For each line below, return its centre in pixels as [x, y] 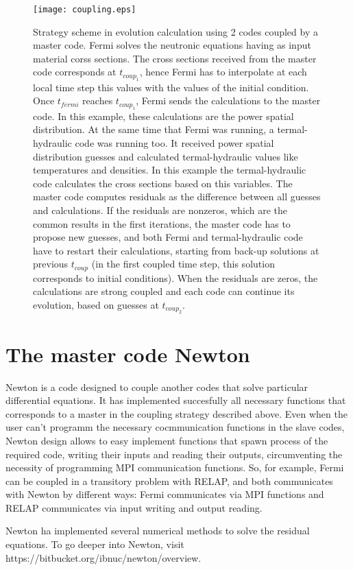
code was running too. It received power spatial [174, 143]
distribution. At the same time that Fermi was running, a [154, 129]
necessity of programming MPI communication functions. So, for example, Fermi [175, 467]
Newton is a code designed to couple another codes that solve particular [157, 387]
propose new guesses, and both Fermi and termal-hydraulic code [168, 237]
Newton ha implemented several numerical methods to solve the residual [158, 531]
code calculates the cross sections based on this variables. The [163, 183]
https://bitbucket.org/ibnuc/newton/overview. [104, 557]
